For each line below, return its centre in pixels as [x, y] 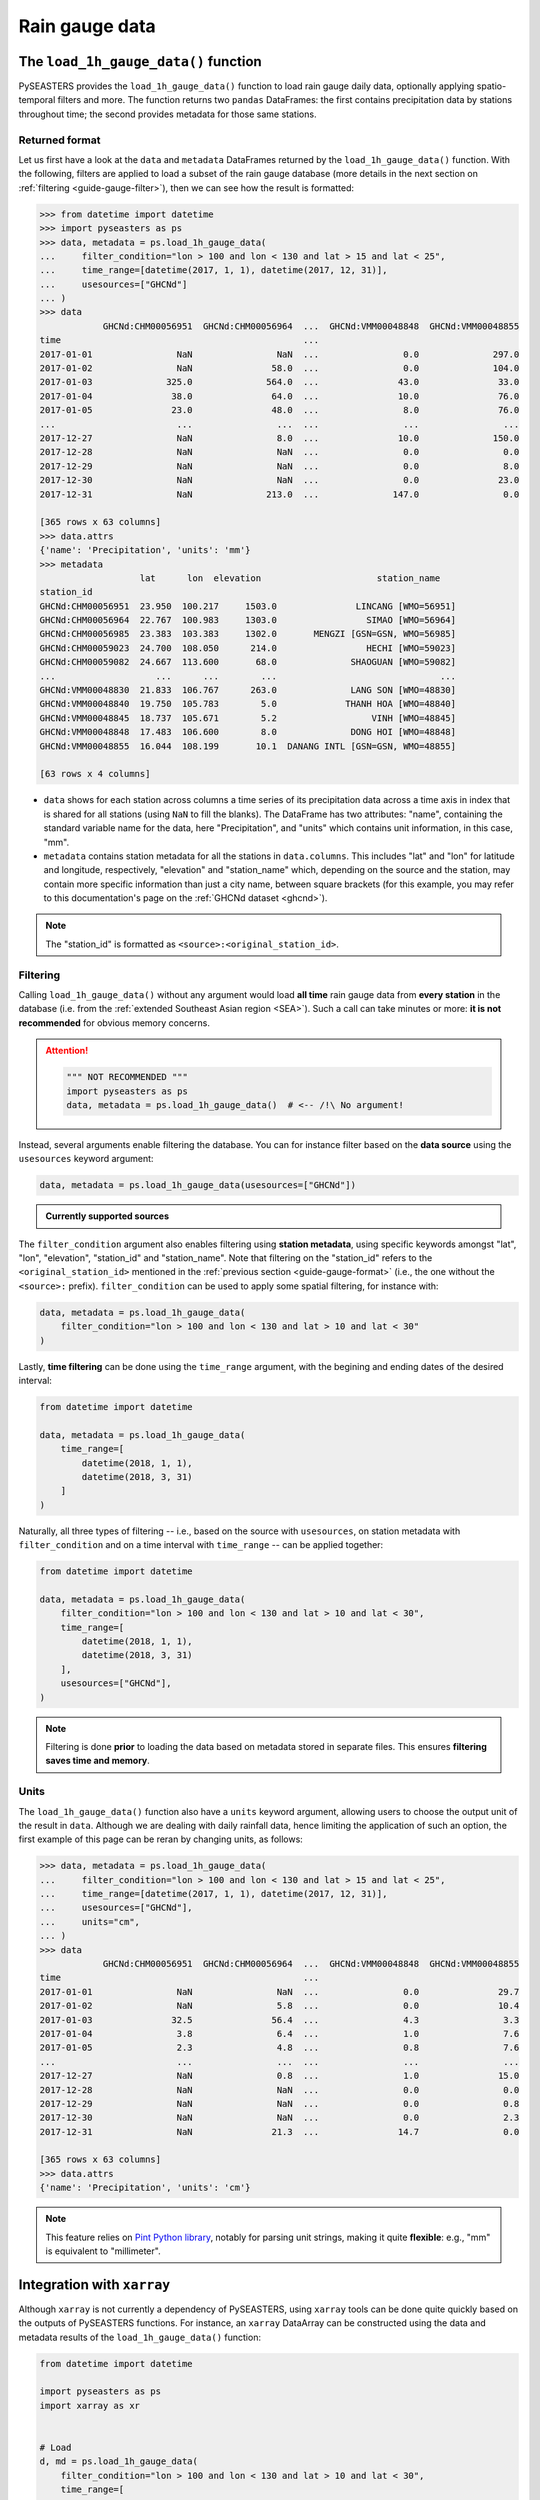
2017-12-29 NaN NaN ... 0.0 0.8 [279, 2103]
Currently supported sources [107, 1216]
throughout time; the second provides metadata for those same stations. [167, 114]
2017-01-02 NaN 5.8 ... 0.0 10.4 [279, 2006]
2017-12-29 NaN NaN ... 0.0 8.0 [279, 466]
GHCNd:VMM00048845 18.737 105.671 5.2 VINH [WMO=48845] [248, 718]
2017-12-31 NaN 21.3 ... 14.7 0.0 [279, 2131]
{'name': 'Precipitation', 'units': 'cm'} [145, 2188]
